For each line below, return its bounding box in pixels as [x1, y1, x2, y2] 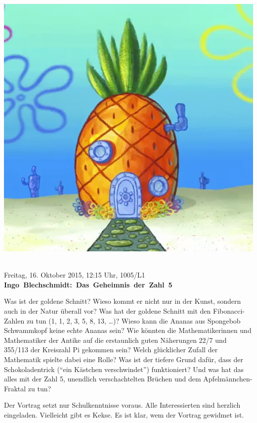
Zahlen [4, 315, 25, 326]
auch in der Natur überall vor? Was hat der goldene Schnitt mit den [4, 306, 211, 316]
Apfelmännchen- [203, 374, 253, 384]
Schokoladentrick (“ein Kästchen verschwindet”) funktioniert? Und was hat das [4, 364, 244, 374]
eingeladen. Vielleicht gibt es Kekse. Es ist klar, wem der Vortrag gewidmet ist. [4, 409, 244, 420]
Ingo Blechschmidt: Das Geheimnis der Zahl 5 [4, 279, 172, 289]
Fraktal [4, 383, 26, 393]
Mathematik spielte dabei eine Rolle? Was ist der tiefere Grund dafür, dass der [4, 354, 243, 365]
